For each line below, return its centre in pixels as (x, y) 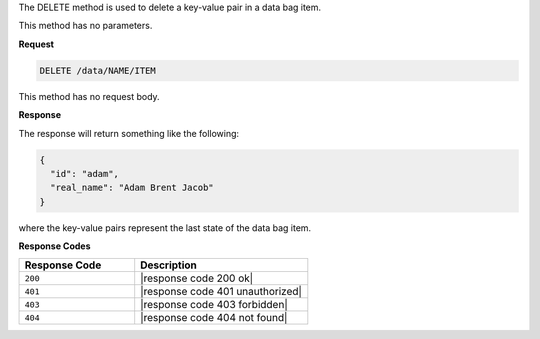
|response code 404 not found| (214, 318)
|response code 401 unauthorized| (221, 292)
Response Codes (54, 246)
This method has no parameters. (85, 26)
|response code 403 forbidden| (214, 305)
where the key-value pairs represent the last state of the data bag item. (165, 227)
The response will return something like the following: (129, 133)
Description (168, 265)
